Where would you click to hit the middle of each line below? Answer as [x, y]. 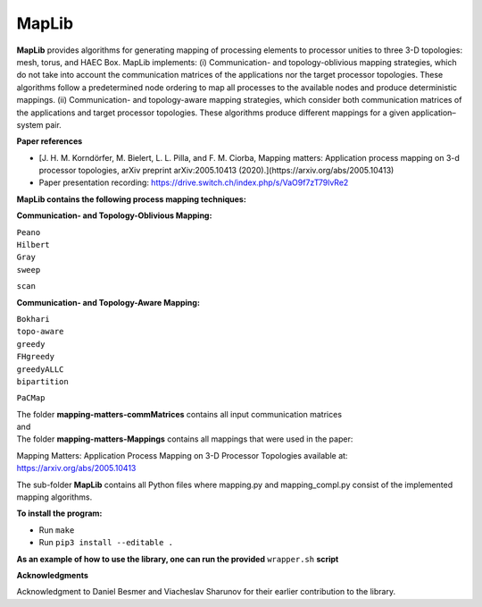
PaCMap [31, 398]
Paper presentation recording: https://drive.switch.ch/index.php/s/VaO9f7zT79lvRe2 [194, 182]
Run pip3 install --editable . [106, 543]
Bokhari [33, 319]
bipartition [42, 381]
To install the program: [59, 513]
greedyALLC [40, 369]
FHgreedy [36, 357]
